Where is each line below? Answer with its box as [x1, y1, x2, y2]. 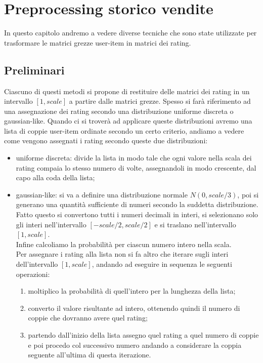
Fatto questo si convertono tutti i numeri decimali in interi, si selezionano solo [16, 209, 258, 220]
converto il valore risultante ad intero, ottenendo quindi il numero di [28, 302, 240, 313]
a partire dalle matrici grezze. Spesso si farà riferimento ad [69, 96, 251, 106]
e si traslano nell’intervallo [154, 219, 236, 229]
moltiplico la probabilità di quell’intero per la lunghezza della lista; [28, 286, 236, 296]
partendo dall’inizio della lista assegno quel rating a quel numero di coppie [28, 329, 259, 340]
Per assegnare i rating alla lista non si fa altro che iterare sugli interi [16, 249, 229, 259]
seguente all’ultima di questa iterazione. [28, 349, 151, 360]
